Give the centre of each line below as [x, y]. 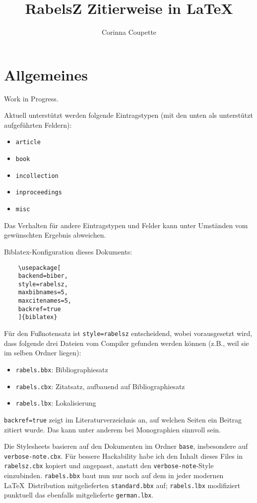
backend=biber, [43, 276]
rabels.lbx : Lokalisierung [56, 403]
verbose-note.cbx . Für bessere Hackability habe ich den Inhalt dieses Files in [124, 456]
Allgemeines [46, 74]
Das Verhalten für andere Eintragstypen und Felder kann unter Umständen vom [126, 225]
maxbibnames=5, [43, 293]
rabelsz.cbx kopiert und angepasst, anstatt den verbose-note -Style [109, 465]
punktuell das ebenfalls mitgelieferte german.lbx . [79, 495]
